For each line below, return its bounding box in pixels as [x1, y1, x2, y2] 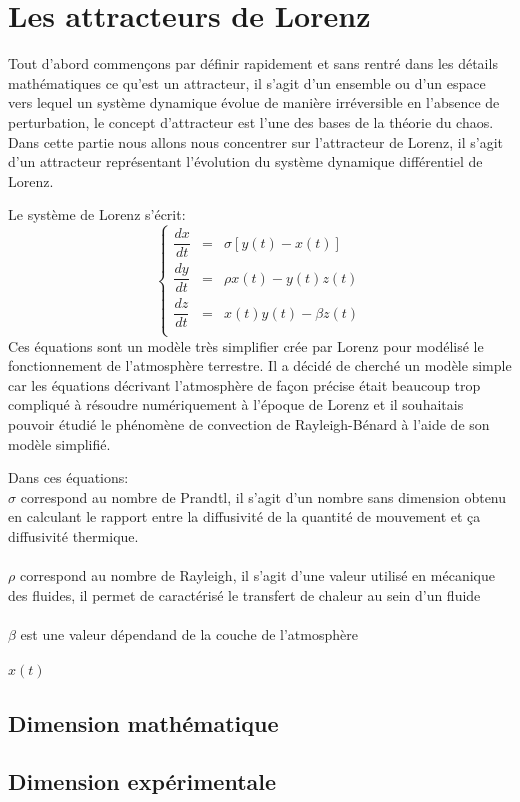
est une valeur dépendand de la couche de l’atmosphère [20, 624, 358, 644]
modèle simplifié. [8, 433, 111, 454]
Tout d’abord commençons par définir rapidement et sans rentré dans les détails [8, 53, 498, 74]
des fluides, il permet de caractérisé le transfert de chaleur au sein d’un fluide [8, 584, 481, 605]
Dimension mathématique [8, 707, 279, 738]
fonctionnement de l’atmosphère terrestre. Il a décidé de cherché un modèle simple [8, 355, 512, 376]
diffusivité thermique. [8, 526, 139, 547]
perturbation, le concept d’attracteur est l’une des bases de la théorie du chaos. [8, 111, 494, 132]
